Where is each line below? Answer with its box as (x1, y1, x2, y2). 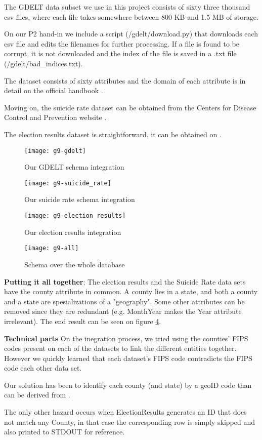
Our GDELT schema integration (24, 162, 124, 172)
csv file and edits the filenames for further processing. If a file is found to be (4, 38, 239, 49)
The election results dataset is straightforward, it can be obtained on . (4, 129, 222, 139)
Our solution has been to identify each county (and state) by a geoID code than (4, 379, 252, 390)
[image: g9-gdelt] (24, 147, 86, 154)
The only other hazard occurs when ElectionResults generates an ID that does (4, 407, 247, 417)
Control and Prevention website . (4, 112, 107, 123)
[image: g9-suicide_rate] (24, 179, 111, 187)
